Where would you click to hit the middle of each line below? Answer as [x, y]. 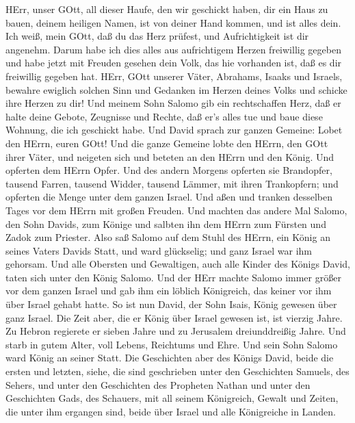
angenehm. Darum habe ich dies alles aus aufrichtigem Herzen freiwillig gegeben [173, 49]
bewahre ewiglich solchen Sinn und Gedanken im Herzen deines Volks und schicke [176, 89]
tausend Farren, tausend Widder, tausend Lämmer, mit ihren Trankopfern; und [172, 183]
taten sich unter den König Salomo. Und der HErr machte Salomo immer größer [173, 277]
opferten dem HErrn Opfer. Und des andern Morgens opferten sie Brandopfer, [169, 170]
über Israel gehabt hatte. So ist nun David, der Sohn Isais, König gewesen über [171, 304]
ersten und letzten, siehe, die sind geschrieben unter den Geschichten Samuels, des [177, 371]
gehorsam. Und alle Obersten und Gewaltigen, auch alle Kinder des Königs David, [178, 264]
